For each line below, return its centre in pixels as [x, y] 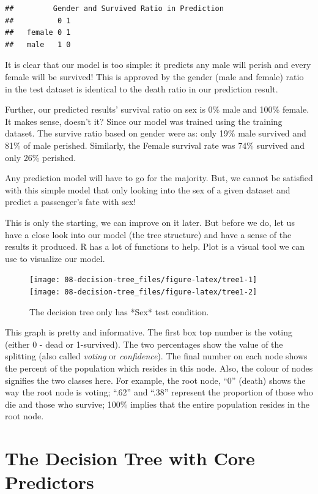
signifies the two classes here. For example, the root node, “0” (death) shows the [155, 380]
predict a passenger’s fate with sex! [71, 202]
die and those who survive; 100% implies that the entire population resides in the [157, 404]
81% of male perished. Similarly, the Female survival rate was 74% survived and [155, 145]
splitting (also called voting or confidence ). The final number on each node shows [156, 356]
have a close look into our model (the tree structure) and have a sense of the [148, 234]
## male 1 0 [38, 44]
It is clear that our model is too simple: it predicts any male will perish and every [158, 65]
